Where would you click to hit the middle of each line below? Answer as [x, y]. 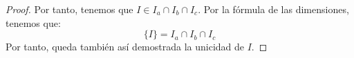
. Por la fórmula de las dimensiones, [273, 9]
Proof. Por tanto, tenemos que [69, 9]
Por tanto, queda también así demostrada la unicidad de [125, 47]
